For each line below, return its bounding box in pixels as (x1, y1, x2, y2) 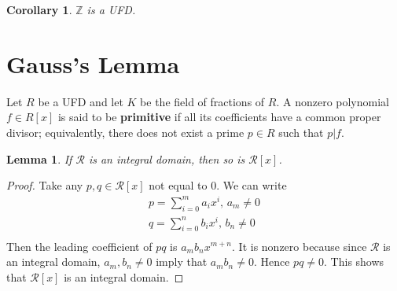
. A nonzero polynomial (276, 93, 389, 109)
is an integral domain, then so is (88, 150, 245, 167)
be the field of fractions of (140, 93, 265, 109)
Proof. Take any (6, 177, 83, 193)
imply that (156, 253, 208, 270)
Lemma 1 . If (6, 150, 72, 167)
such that (278, 123, 324, 140)
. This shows (324, 253, 384, 270)
